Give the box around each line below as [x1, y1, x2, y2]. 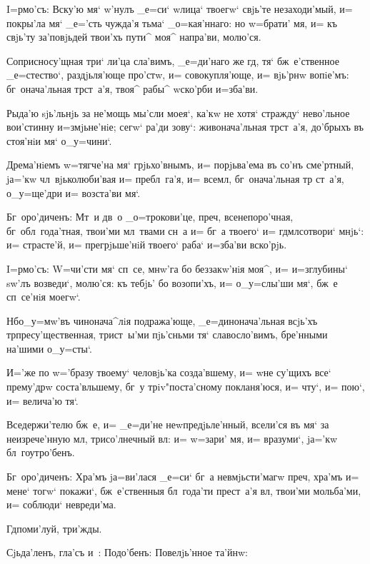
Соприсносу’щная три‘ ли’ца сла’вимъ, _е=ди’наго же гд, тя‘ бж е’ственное [6, 53, 339, 68]
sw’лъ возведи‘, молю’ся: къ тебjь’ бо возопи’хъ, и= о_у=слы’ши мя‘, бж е [6, 275, 338, 290]
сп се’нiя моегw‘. [6, 289, 81, 304]
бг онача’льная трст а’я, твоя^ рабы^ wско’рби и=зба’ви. [6, 81, 259, 96]
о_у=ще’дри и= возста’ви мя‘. [6, 185, 141, 200]
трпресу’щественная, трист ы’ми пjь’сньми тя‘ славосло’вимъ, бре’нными [6, 327, 328, 342]
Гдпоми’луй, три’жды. [6, 520, 102, 535]
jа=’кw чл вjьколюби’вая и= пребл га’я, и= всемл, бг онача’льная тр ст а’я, [6, 171, 344, 186]
